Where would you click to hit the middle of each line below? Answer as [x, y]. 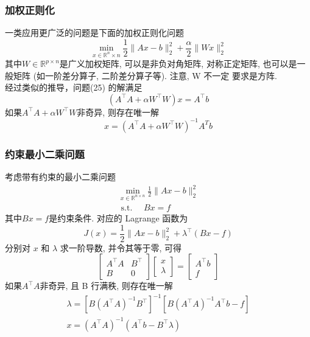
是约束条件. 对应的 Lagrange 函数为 [118, 218]
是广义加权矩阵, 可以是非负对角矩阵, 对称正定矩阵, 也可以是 [178, 64]
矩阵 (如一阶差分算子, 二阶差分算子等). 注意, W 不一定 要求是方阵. [145, 75]
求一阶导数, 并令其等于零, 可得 [121, 247]
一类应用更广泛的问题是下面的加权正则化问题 [94, 33]
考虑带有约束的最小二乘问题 [60, 177]
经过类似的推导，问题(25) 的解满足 [74, 87]
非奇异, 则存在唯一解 [118, 112]
